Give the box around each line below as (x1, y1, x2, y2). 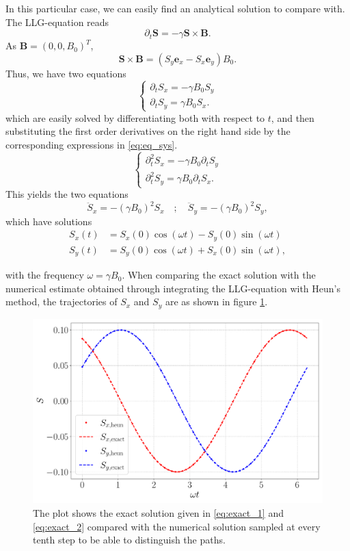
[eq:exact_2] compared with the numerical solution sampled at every (33, 519, 321, 533)
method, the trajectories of (5, 294, 118, 309)
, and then (271, 110, 314, 125)
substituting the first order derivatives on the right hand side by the (5, 124, 291, 138)
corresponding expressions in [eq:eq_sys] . (5, 138, 178, 152)
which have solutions (5, 214, 92, 228)
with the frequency (5, 268, 84, 282)
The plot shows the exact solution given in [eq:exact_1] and (33, 505, 284, 520)
